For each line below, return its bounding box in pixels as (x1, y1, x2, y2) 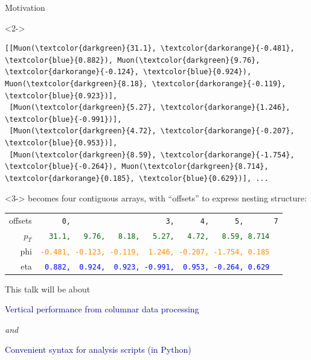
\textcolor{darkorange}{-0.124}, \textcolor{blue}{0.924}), (5, 68, 252, 77)
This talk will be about (5, 282, 91, 295)
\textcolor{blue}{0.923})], (5, 91, 118, 100)
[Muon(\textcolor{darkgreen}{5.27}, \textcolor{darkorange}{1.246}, (9, 103, 290, 112)
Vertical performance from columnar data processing (5, 303, 199, 315)
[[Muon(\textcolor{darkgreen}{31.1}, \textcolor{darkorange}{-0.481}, (5, 44, 295, 53)
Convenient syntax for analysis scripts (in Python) (5, 343, 191, 356)
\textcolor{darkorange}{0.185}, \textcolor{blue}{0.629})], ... (5, 174, 269, 183)
